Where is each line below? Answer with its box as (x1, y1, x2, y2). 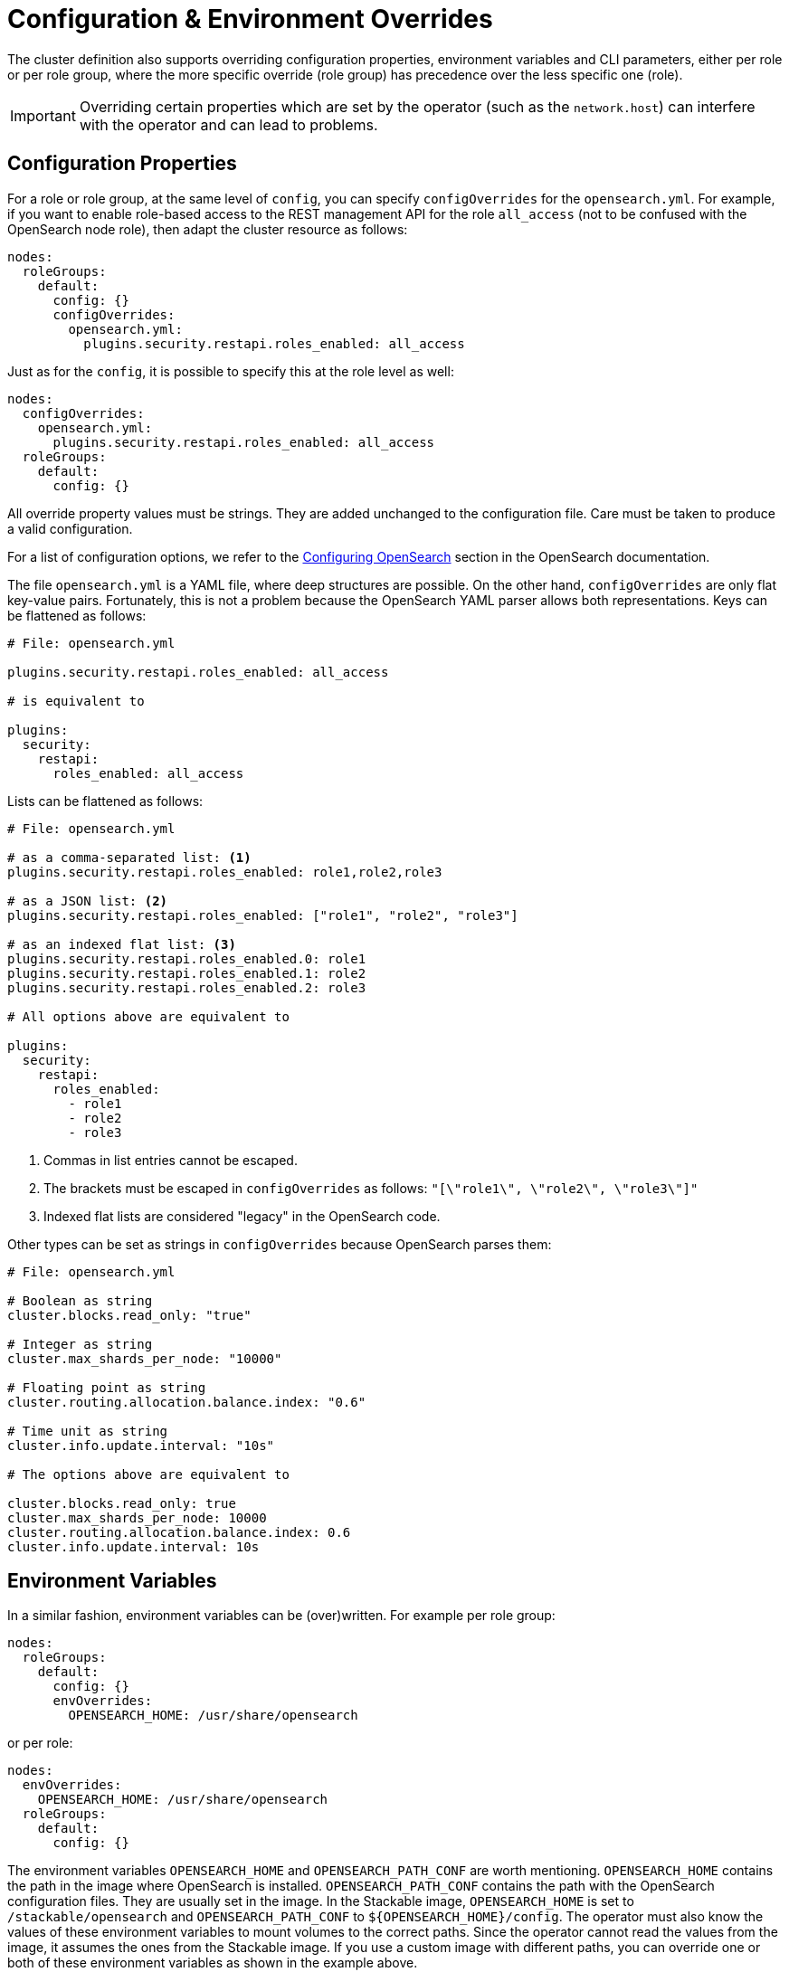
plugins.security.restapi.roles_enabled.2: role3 (7, 980, 366, 995)
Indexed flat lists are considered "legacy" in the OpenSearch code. (43, 1208, 441, 1224)
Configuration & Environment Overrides (7, 4, 493, 34)
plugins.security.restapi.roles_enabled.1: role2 (7, 965, 366, 981)
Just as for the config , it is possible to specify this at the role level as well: (7, 363, 454, 379)
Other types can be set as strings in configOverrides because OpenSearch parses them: (7, 1236, 552, 1252)
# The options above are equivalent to (7, 1466, 290, 1482)
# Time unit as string (7, 1423, 168, 1438)
